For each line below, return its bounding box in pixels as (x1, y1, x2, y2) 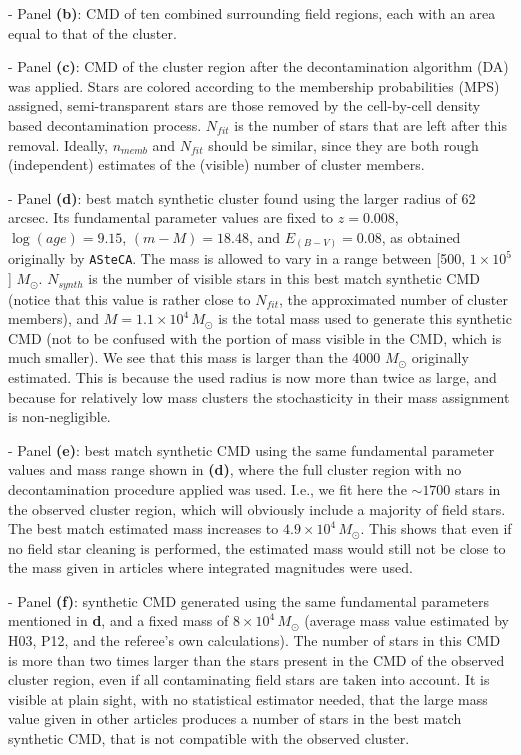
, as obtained (381, 226, 461, 247)
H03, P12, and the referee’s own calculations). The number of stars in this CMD (8, 630, 501, 651)
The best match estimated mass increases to (8, 518, 279, 539)
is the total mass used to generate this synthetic (218, 308, 512, 329)
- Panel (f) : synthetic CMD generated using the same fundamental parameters (8, 590, 490, 611)
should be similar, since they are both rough (208, 134, 479, 155)
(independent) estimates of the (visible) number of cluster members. (8, 154, 425, 175)
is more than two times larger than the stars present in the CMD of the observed (8, 649, 505, 670)
